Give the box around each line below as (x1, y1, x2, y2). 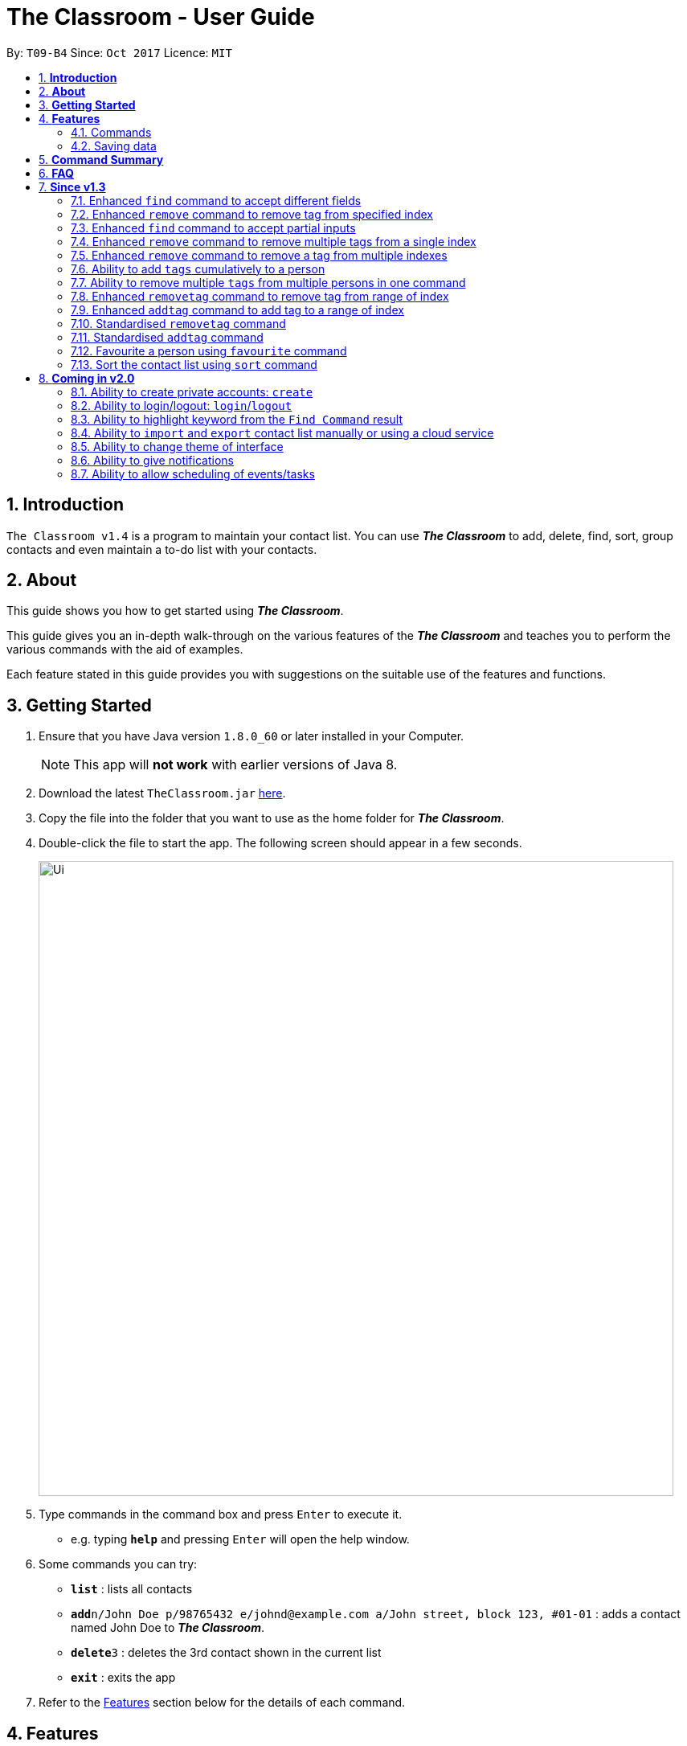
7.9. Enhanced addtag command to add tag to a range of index (71, 302, 404, 317)
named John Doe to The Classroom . (71, 1621, 264, 1635)
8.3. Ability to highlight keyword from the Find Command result (71, 412, 403, 426)
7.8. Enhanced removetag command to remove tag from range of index (71, 289, 449, 303)
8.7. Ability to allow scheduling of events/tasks (71, 466, 315, 481)
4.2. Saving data (71, 138, 157, 153)
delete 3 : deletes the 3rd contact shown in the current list (71, 1646, 382, 1660)
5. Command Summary (39, 152, 164, 166)
